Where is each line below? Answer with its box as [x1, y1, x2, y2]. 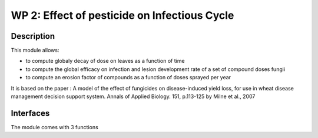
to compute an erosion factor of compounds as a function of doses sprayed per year [25, 74, 231, 81]
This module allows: [11, 47, 59, 54]
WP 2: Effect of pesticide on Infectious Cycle [11, 9, 234, 22]
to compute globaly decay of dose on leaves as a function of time [25, 58, 185, 65]
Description [11, 31, 55, 41]
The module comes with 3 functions [11, 123, 98, 130]
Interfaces [11, 108, 50, 118]
